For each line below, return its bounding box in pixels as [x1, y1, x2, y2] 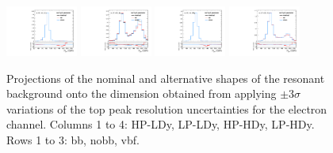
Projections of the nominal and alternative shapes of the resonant [6, 69, 325, 86]
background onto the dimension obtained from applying [6, 85, 277, 102]
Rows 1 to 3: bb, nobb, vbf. [6, 131, 140, 147]
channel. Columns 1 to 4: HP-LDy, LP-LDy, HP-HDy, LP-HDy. [6, 116, 315, 132]
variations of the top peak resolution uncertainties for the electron [6, 100, 327, 117]
